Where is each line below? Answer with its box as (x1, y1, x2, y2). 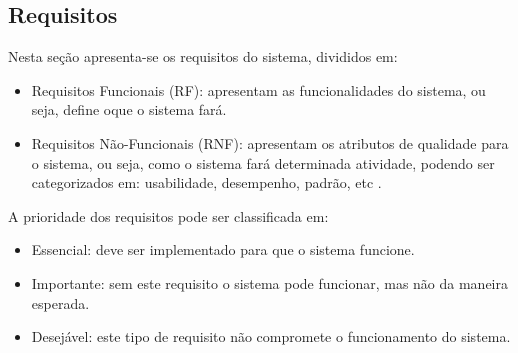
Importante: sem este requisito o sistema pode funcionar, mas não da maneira (31, 272, 508, 293)
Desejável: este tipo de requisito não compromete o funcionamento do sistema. (31, 326, 511, 347)
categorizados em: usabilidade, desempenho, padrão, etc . (31, 172, 382, 193)
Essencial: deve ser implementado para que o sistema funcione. (31, 239, 415, 260)
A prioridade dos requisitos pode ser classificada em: (8, 205, 329, 226)
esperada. (31, 292, 90, 313)
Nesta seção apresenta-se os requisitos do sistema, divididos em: (8, 46, 398, 67)
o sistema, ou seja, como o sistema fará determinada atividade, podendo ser (31, 152, 495, 173)
